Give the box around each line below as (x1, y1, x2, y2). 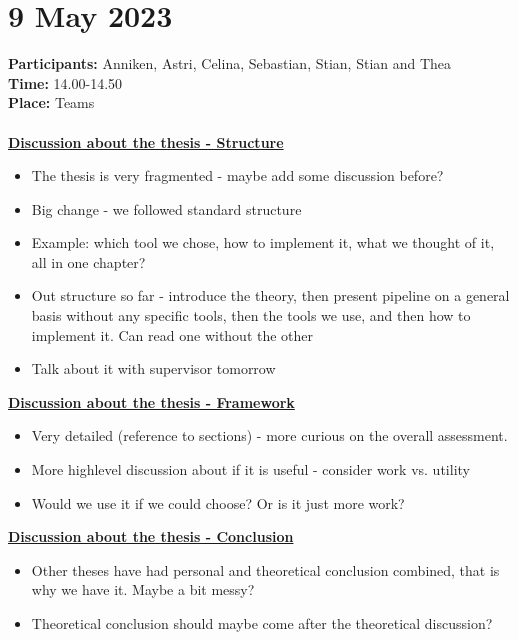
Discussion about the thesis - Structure (8, 131, 284, 152)
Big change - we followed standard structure (31, 198, 302, 219)
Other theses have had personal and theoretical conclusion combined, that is (31, 559, 500, 580)
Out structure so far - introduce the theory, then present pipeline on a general (31, 285, 510, 306)
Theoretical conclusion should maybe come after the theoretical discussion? (31, 613, 493, 633)
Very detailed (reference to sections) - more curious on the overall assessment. (31, 425, 508, 446)
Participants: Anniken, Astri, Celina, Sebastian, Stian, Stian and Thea (8, 53, 452, 74)
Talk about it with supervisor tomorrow (31, 358, 276, 379)
